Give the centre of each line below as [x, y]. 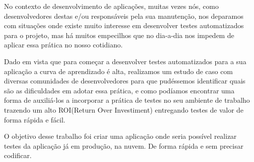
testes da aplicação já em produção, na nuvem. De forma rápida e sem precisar [124, 145]
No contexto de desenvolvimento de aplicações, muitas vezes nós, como [111, 6]
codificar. [18, 155]
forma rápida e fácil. [35, 119]
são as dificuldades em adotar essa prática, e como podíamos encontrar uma [119, 90]
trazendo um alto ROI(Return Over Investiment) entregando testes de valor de [124, 109]
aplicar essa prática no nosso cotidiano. [63, 45]
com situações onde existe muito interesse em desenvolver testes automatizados [124, 25]
